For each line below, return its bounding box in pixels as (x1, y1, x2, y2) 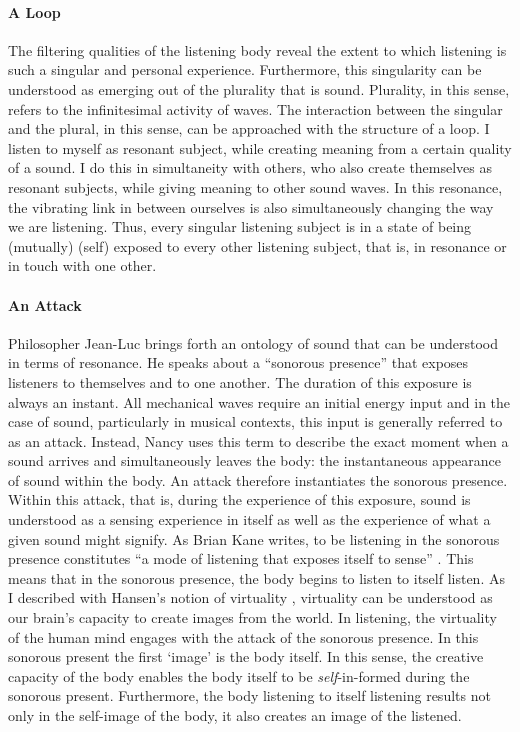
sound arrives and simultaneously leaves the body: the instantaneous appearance (8, 450, 502, 471)
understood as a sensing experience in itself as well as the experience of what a (8, 509, 491, 530)
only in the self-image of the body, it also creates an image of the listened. (8, 705, 462, 725)
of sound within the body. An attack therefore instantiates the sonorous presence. (8, 469, 508, 490)
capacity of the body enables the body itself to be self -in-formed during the (8, 665, 470, 686)
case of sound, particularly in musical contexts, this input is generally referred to (8, 411, 503, 432)
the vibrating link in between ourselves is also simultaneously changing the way (8, 196, 494, 217)
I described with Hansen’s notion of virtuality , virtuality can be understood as (8, 587, 493, 608)
